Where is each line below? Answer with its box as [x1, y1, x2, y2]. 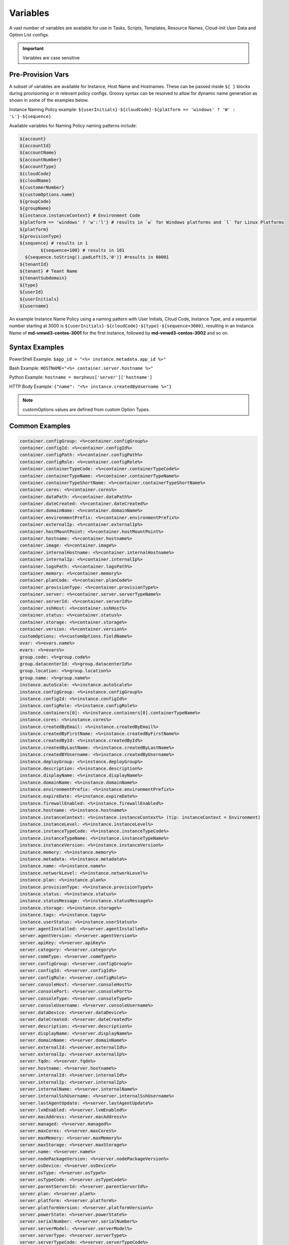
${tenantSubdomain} [19, 275, 67, 281]
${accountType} [19, 164, 57, 169]
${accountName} [19, 150, 57, 155]
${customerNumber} [19, 185, 65, 190]
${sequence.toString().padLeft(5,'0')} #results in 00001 [25, 254, 169, 260]
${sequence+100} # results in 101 [40, 247, 125, 253]
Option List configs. [9, 31, 50, 37]
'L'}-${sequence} [9, 114, 52, 120]
